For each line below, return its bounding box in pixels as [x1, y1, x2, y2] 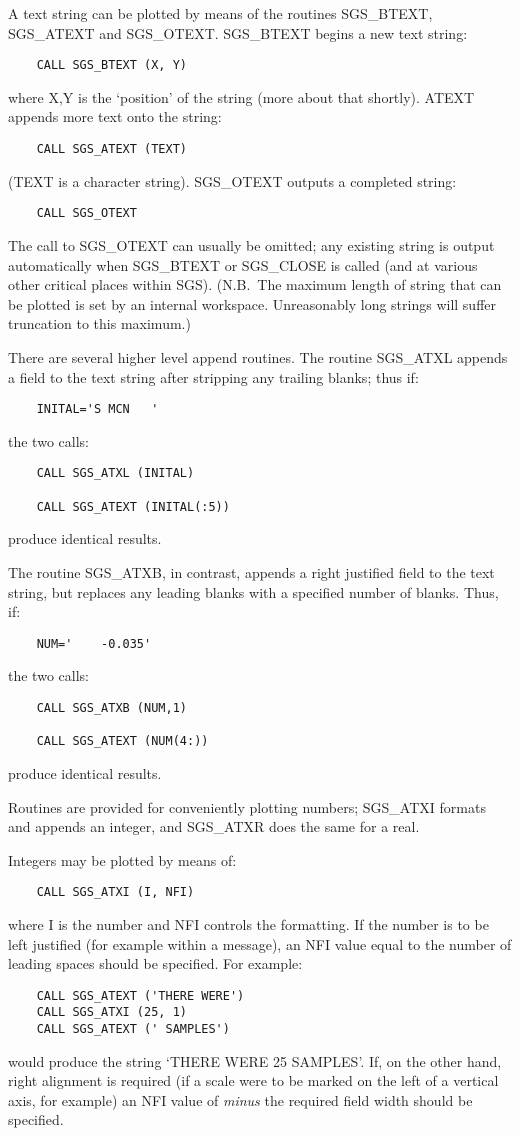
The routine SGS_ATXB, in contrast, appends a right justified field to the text [8, 561, 495, 582]
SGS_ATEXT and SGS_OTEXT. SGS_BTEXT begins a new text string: [8, 22, 468, 43]
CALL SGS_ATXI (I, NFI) [36, 885, 195, 900]
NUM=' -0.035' [36, 636, 152, 651]
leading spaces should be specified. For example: [8, 953, 303, 974]
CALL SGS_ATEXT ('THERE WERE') [36, 988, 245, 1003]
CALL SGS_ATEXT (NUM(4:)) [36, 734, 209, 749]
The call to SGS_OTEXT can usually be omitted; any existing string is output [8, 234, 495, 255]
